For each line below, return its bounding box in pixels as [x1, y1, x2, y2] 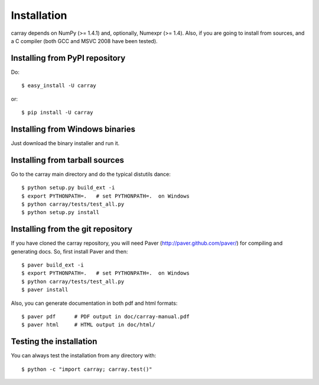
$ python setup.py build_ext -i [21, 185, 115, 191]
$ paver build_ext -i [21, 262, 84, 268]
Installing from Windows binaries [11, 124, 136, 134]
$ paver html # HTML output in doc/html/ [21, 321, 156, 328]
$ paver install [21, 287, 69, 293]
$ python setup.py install [21, 209, 100, 216]
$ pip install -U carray [21, 109, 93, 116]
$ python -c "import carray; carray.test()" [21, 366, 153, 373]
